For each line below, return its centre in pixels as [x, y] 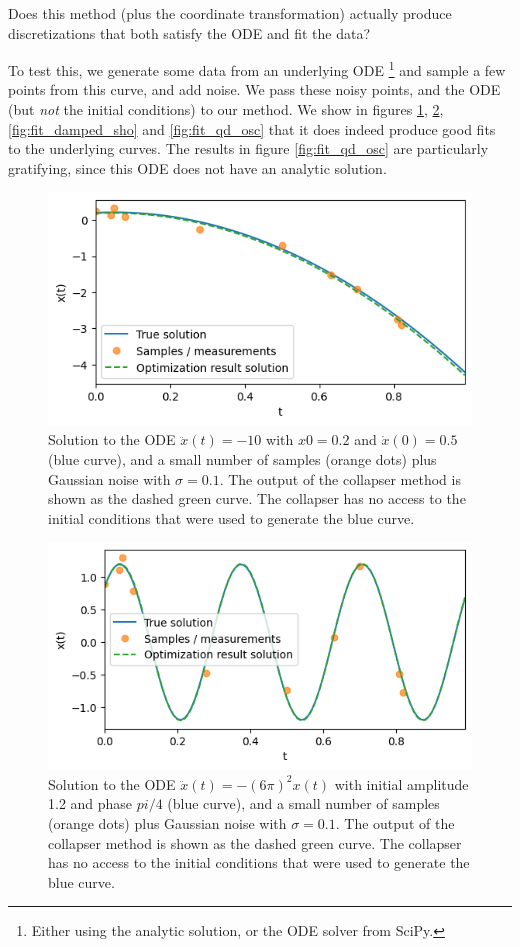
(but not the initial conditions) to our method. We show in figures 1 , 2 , [226, 109]
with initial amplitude [401, 783]
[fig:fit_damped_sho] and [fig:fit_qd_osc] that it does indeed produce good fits [252, 128]
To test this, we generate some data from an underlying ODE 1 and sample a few [257, 68]
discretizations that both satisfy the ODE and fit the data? [189, 32]
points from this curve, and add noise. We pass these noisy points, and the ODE [254, 89]
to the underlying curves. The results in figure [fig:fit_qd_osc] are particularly [248, 148]
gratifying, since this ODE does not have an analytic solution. [197, 167]
